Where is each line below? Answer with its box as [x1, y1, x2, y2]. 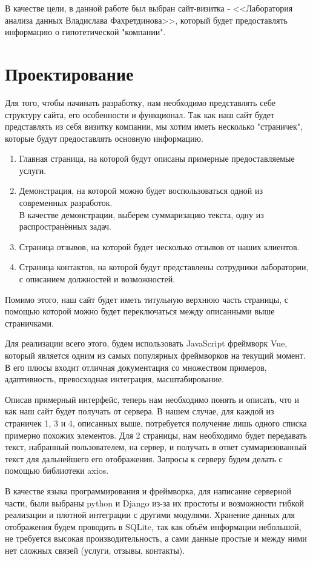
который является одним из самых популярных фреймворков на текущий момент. [5, 349, 306, 361]
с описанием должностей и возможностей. [19, 273, 176, 285]
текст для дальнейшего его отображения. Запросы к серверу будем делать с [5, 452, 283, 465]
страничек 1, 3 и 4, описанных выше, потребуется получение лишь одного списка [5, 416, 307, 429]
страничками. [5, 316, 54, 329]
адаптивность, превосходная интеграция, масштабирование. [5, 373, 224, 385]
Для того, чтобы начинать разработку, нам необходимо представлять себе [5, 96, 275, 108]
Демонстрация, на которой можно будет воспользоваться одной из [19, 184, 263, 197]
